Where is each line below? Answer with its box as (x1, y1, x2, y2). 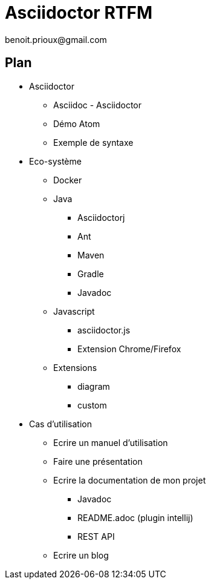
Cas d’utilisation (29, 418, 93, 429)
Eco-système (29, 156, 82, 166)
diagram (77, 381, 110, 392)
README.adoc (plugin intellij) (77, 512, 193, 523)
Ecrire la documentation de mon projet (53, 474, 206, 485)
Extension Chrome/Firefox (77, 343, 181, 354)
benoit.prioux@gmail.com (5, 34, 107, 45)
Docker (53, 174, 82, 185)
